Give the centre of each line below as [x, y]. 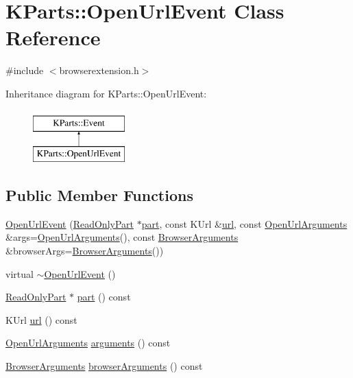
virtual [20, 273]
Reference [53, 37]
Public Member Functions [99, 195]
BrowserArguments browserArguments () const [104, 366]
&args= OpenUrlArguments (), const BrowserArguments [122, 237]
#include [25, 70]
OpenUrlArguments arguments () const [88, 343]
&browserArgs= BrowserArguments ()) [85, 251]
